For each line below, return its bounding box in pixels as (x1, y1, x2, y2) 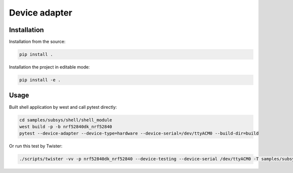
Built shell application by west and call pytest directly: (9, 104, 117, 110)
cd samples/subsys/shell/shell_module (19, 117, 112, 122)
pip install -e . (19, 77, 61, 83)
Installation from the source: (9, 39, 66, 45)
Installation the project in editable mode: (9, 64, 90, 70)
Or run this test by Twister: (9, 143, 63, 149)
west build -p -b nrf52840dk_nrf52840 (19, 124, 112, 129)
